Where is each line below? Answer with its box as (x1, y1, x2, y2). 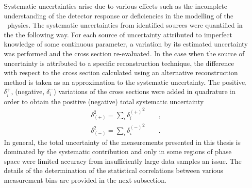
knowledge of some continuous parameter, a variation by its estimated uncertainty (4, 39, 248, 49)
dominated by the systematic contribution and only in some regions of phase (4, 146, 232, 157)
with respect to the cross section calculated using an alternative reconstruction (4, 67, 238, 78)
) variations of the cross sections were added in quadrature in (53, 86, 236, 96)
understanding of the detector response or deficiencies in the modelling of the (4, 10, 234, 20)
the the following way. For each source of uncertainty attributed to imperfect (4, 29, 232, 39)
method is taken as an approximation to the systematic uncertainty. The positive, (4, 77, 247, 87)
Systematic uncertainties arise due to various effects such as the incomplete (4, 1, 227, 11)
